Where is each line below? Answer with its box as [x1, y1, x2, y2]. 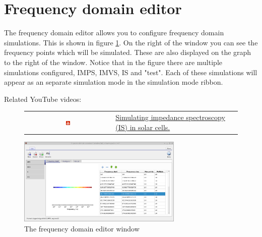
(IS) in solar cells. [115, 122, 170, 132]
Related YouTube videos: [4, 93, 82, 104]
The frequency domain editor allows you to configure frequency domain [4, 27, 224, 38]
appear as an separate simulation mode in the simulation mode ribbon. [4, 77, 223, 87]
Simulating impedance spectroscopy [115, 112, 225, 123]
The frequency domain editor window [24, 223, 140, 233]
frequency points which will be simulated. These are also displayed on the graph [4, 47, 251, 57]
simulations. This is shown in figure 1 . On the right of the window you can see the [4, 37, 258, 47]
